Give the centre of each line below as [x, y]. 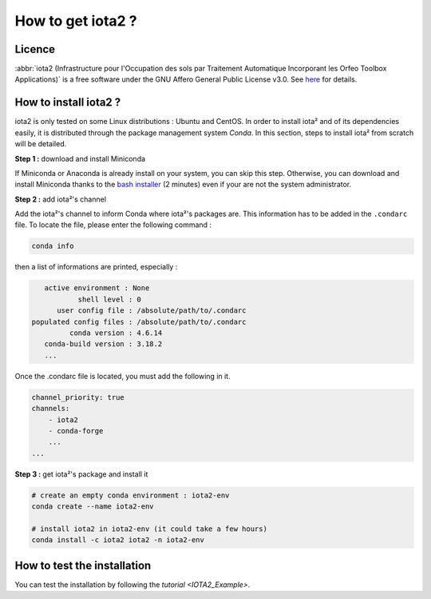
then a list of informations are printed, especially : [96, 267]
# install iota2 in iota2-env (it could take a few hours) [149, 529]
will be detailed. [41, 144]
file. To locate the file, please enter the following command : [113, 225]
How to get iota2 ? [76, 21]
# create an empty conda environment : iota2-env [130, 495]
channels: [51, 409]
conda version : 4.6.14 [116, 333]
